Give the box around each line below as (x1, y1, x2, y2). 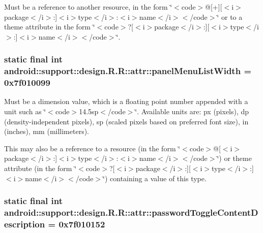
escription (4, 217, 45, 230)
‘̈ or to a (217, 11, 243, 22)
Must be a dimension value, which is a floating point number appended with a (4, 96, 248, 107)
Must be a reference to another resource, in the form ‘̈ (4, 2, 172, 12)
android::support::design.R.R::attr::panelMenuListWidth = (4, 64, 252, 77)
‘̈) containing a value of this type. (103, 173, 207, 183)
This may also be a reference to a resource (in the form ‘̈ (4, 143, 181, 153)
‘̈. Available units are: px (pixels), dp (135, 106, 249, 117)
